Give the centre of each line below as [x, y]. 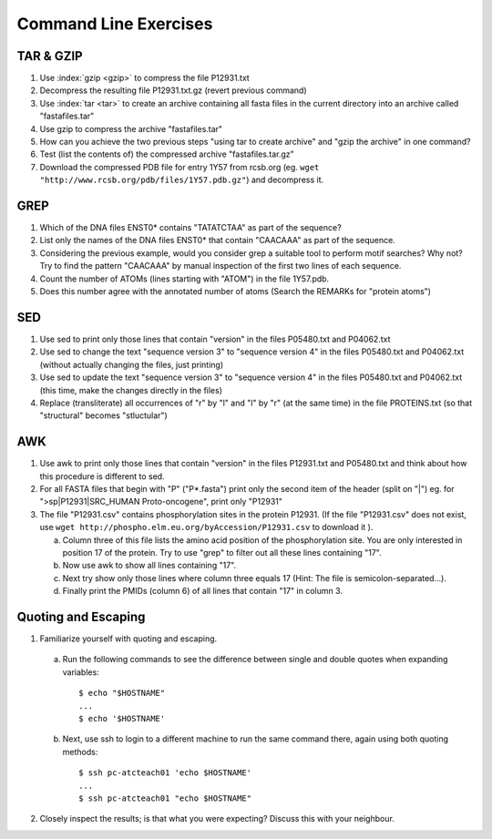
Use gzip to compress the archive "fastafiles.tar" [131, 128]
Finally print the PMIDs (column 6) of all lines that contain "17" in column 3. [203, 591]
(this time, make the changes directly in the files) [131, 390]
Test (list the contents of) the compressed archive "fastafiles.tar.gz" [167, 154]
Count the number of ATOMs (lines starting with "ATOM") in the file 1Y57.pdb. [184, 279]
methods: [80, 752]
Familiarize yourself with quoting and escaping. [128, 639]
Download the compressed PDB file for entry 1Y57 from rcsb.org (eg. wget [179, 167]
